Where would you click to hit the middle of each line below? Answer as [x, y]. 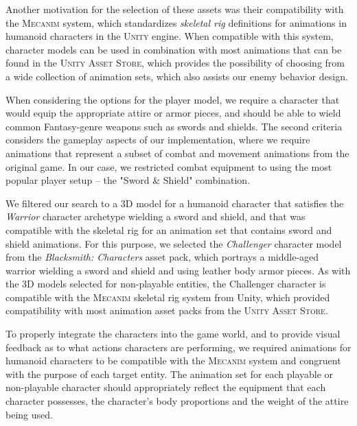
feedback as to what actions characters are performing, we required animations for [178, 347]
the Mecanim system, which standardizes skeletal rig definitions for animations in [176, 22]
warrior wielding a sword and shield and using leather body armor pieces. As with [178, 270]
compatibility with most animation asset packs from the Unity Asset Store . [167, 310]
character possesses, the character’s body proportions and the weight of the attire [177, 401]
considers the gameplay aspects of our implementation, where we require [158, 140]
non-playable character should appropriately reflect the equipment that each [166, 387]
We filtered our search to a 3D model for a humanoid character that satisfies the [175, 203]
